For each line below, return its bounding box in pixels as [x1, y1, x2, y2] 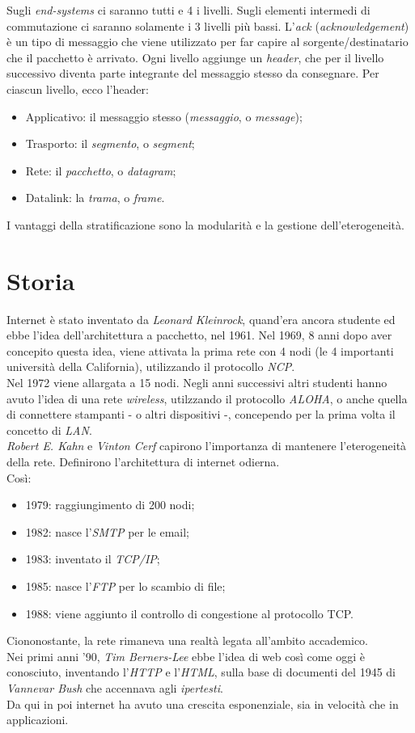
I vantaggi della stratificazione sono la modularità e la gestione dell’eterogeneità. [6, 216, 404, 233]
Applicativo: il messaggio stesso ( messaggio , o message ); [25, 107, 303, 124]
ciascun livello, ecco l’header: [6, 80, 149, 97]
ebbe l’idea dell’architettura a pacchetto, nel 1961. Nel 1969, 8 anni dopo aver [6, 326, 392, 343]
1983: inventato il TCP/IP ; [25, 550, 160, 567]
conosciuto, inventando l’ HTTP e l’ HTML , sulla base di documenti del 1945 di [6, 663, 396, 680]
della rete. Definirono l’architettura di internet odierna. [6, 453, 280, 470]
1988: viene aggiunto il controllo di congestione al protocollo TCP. [25, 605, 354, 621]
